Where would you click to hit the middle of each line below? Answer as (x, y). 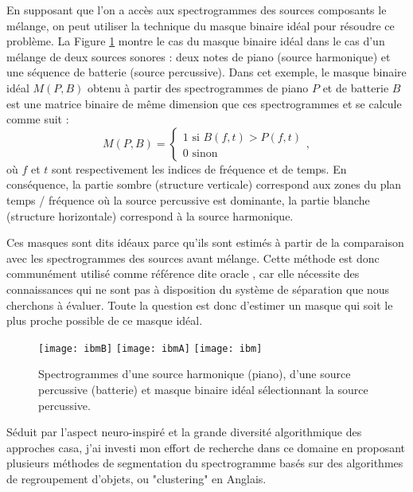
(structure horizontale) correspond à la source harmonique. (150, 215)
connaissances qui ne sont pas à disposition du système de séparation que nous (198, 289)
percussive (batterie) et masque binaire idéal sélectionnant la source (203, 389)
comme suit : (38, 119)
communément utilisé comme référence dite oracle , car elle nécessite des (183, 273)
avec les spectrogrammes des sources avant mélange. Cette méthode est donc (193, 258)
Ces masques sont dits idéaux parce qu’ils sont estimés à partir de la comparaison (205, 242)
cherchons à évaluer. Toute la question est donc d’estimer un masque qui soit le (200, 305)
